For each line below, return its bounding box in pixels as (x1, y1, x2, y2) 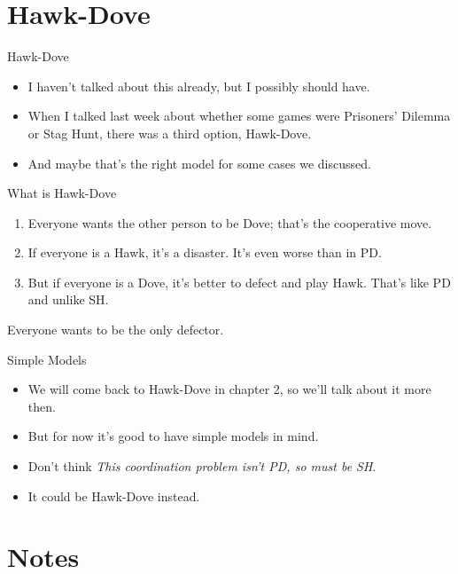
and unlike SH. (27, 290, 109, 309)
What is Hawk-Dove (7, 184, 117, 202)
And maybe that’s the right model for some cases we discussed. (27, 153, 371, 172)
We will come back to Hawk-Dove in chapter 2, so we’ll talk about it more (27, 380, 431, 398)
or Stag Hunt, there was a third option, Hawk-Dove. (27, 123, 312, 142)
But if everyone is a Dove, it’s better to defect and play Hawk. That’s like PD (27, 272, 451, 291)
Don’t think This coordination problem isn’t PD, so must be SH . (27, 457, 376, 476)
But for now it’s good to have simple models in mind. (27, 427, 319, 445)
